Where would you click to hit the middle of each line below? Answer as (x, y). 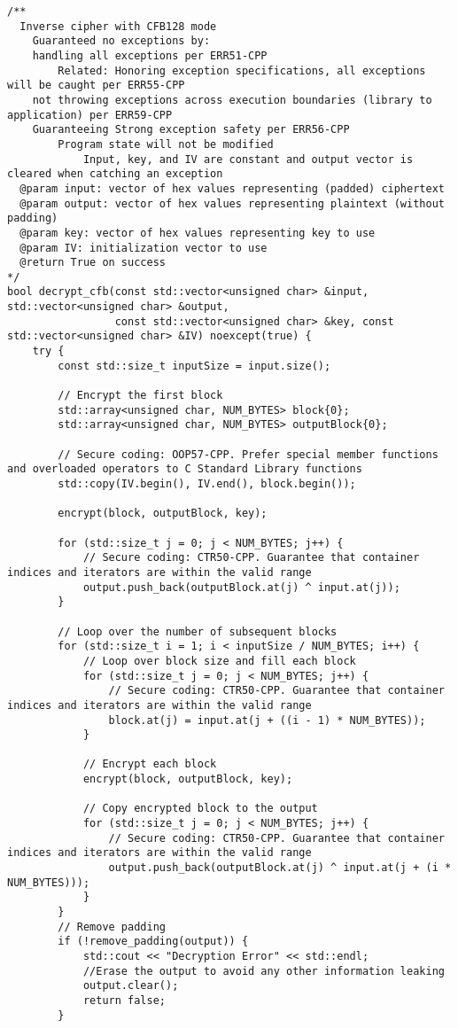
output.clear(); (131, 986)
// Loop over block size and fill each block (219, 661)
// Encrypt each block (150, 764)
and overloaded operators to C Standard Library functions (185, 469)
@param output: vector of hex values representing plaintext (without (232, 203)
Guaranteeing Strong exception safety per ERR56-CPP (191, 130)
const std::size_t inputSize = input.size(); (194, 366)
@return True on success (93, 263)
